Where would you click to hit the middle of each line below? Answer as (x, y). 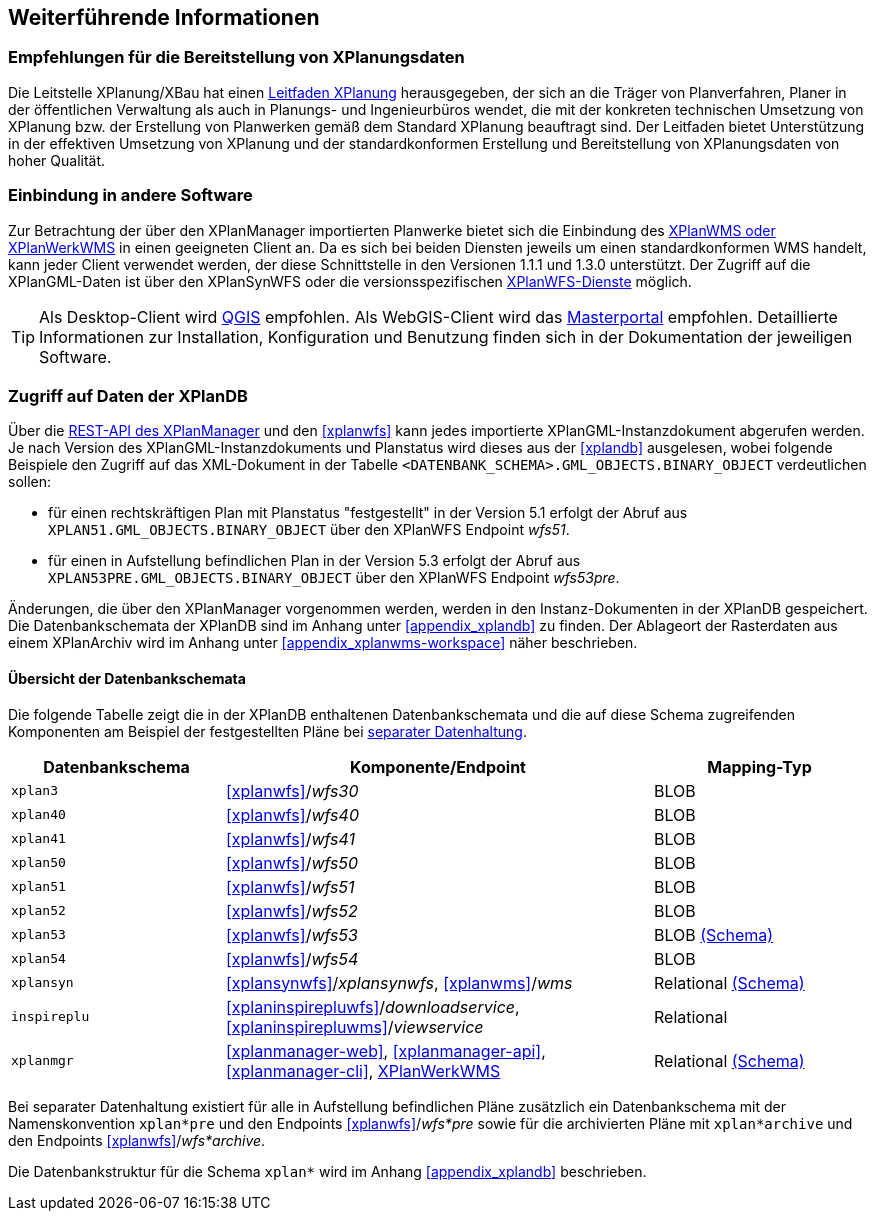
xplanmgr (42, 1061)
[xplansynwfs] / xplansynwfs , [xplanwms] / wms (399, 982)
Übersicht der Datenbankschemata (127, 678)
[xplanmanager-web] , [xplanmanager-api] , (386, 1050)
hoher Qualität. (57, 160)
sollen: (30, 482)
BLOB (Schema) (714, 934)
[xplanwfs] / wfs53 (292, 934)
